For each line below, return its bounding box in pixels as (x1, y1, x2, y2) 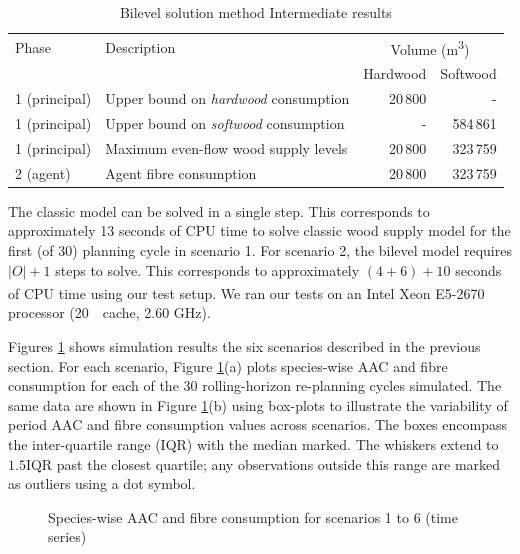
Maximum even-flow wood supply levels (105, 137, 348, 158)
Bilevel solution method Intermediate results (119, 2, 392, 22)
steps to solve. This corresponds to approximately (55, 259, 360, 280)
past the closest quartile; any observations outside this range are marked (56, 453, 501, 474)
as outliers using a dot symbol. (8, 473, 196, 494)
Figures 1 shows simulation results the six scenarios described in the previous (8, 336, 481, 357)
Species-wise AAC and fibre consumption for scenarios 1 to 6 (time (48, 506, 458, 527)
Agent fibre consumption (105, 162, 257, 183)
